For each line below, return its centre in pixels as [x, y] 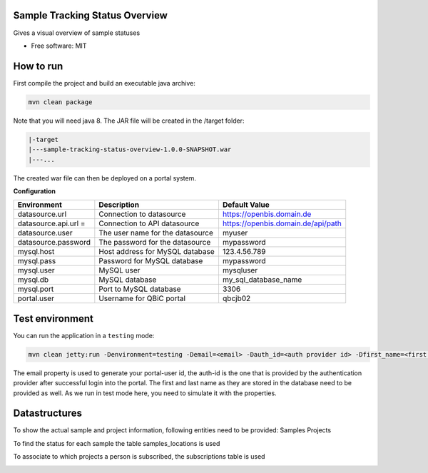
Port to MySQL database [140, 289]
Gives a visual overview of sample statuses [77, 33]
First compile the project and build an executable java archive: [105, 83]
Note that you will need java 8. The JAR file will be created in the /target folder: [129, 121]
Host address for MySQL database [157, 252]
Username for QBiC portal [142, 298]
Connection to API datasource [149, 223]
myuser [235, 233]
